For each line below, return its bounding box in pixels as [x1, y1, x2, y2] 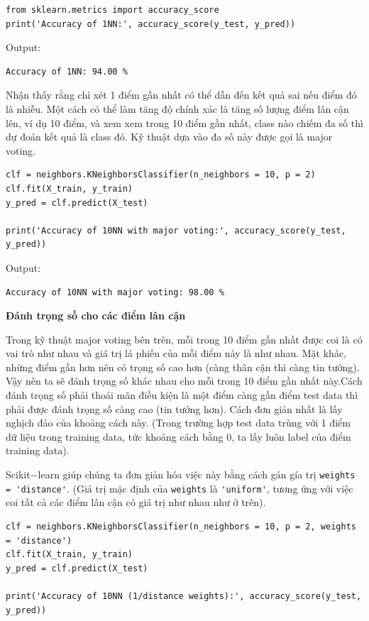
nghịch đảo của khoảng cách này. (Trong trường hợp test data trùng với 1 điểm [6, 415, 351, 430]
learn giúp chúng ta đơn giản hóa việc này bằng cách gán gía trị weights [38, 467, 356, 482]
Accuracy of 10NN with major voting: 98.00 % [6, 287, 224, 297]
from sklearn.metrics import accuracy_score [6, 5, 219, 15]
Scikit [6, 467, 31, 482]
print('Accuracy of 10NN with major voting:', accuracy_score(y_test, [6, 225, 346, 236]
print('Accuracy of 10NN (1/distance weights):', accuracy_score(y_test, [6, 590, 362, 601]
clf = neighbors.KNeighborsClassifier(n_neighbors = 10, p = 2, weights [6, 521, 356, 532]
